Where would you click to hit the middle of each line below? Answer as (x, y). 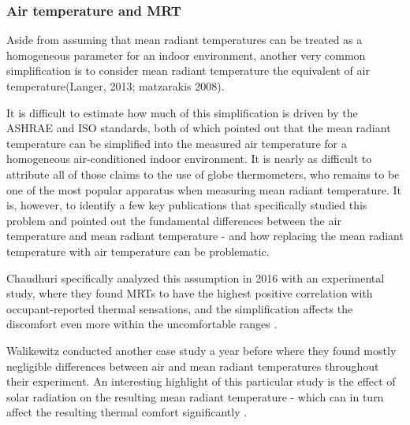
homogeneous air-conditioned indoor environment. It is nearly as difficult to (189, 159)
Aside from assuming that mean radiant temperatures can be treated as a (184, 40)
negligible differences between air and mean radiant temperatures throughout (193, 366)
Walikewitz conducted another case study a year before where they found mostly (201, 350)
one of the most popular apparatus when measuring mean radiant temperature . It (204, 189)
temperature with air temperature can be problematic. (138, 251)
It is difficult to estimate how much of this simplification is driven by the (182, 112)
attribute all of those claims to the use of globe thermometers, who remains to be (203, 174)
